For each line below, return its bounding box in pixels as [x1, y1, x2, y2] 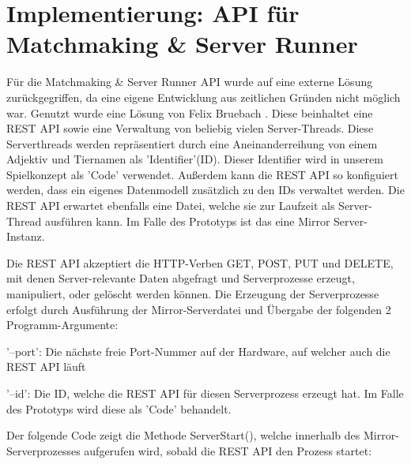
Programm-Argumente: [6, 316, 119, 333]
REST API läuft [6, 358, 86, 375]
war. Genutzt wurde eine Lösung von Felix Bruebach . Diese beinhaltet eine [6, 104, 373, 121]
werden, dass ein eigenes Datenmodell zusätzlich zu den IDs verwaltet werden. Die [6, 181, 405, 198]
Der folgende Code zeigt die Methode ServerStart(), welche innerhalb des [6, 427, 360, 443]
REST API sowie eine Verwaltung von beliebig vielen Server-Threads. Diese [6, 120, 374, 137]
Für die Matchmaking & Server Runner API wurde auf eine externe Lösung [6, 73, 373, 90]
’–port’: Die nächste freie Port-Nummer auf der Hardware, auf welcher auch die [6, 342, 390, 359]
